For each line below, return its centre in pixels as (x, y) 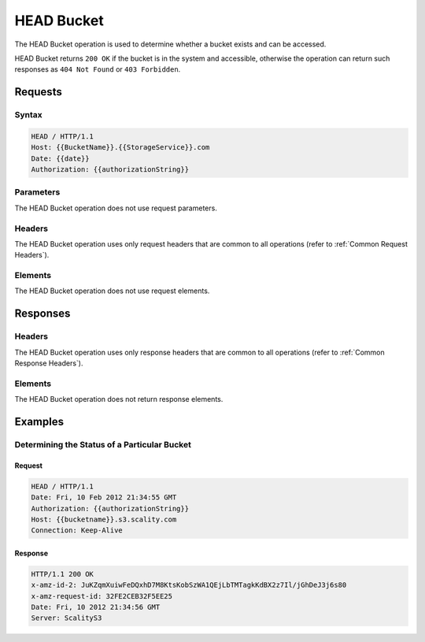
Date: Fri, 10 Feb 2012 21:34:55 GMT (104, 497)
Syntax (28, 115)
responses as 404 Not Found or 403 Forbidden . (98, 69)
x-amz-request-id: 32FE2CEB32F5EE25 (102, 596)
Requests (38, 92)
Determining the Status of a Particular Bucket (103, 444)
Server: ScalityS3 (67, 618)
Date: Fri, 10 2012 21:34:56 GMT (96, 607)
